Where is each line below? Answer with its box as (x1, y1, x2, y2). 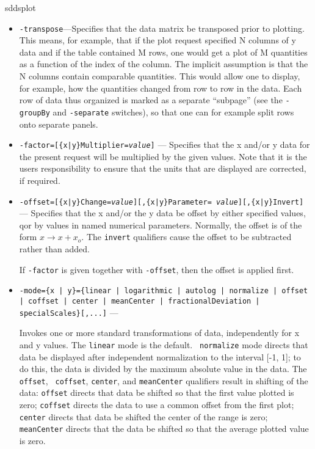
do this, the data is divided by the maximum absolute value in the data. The (19, 362, 307, 375)
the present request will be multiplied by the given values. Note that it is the (19, 150, 307, 162)
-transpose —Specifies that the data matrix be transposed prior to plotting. (19, 21, 305, 34)
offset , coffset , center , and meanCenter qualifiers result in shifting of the (19, 374, 308, 387)
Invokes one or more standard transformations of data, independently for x (19, 326, 300, 339)
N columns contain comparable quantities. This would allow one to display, (19, 70, 300, 82)
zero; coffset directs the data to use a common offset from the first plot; (19, 398, 294, 411)
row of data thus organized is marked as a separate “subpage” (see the (19, 93, 283, 106)
